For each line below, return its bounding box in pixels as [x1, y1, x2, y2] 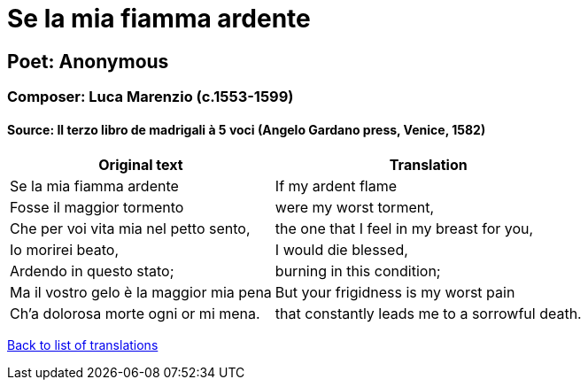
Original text [98, 156, 183, 174]
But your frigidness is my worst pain [275, 283, 515, 302]
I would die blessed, [275, 241, 408, 259]
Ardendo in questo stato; [10, 262, 174, 281]
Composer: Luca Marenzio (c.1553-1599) [7, 88, 294, 106]
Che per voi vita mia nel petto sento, [10, 220, 251, 238]
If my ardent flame [275, 177, 398, 196]
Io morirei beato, [10, 241, 120, 259]
